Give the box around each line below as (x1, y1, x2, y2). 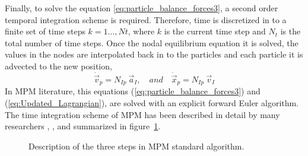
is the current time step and (164, 25, 266, 37)
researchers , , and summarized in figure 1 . (5, 120, 161, 132)
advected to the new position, (5, 59, 112, 72)
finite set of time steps (5, 25, 85, 37)
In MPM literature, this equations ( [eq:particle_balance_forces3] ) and (5, 85, 261, 97)
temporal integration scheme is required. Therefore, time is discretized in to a (5, 13, 287, 26)
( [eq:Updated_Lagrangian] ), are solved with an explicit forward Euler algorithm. (5, 97, 299, 109)
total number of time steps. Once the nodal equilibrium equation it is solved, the (5, 36, 299, 49)
